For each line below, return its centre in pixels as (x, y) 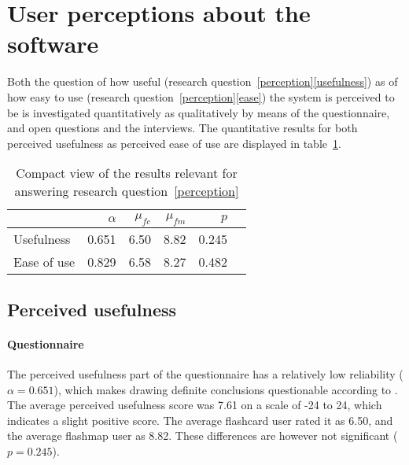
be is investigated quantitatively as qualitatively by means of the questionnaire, (199, 112)
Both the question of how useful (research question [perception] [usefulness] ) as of (203, 81)
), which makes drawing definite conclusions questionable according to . (226, 389)
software (53, 44)
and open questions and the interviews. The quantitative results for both (182, 128)
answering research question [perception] (127, 191)
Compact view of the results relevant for (127, 173)
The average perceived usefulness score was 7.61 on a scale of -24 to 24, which (195, 405)
